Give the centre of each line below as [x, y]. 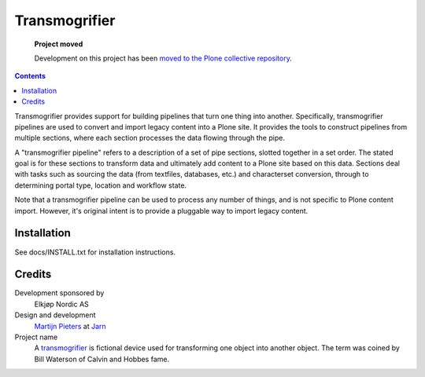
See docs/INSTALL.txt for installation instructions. [95, 252]
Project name [36, 337]
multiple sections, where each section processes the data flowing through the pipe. [150, 138]
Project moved [59, 44]
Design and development [55, 315]
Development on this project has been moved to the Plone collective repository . [163, 58]
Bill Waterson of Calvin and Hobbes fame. [102, 359]
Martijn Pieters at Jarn [70, 326]
